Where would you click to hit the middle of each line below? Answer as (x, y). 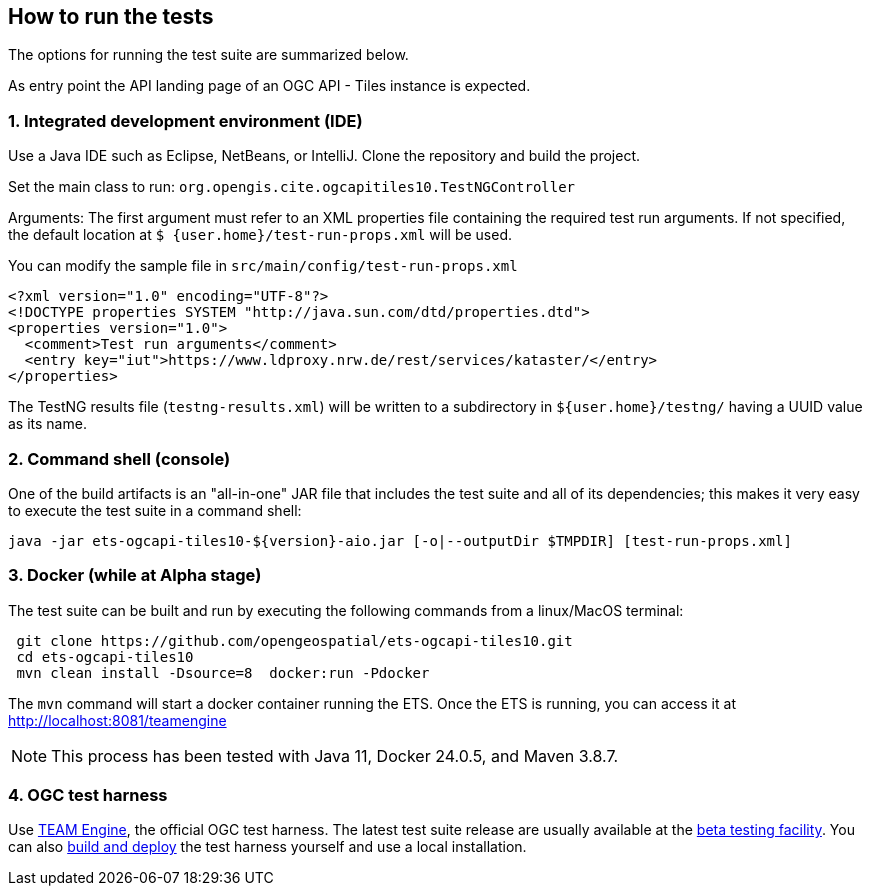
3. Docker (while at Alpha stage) (135, 575)
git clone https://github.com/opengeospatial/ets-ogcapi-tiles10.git (294, 640)
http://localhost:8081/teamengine (117, 720)
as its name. (47, 424)
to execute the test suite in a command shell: (155, 510)
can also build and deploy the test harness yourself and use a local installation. (267, 847)
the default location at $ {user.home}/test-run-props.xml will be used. (260, 235)
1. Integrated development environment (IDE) (185, 120)
